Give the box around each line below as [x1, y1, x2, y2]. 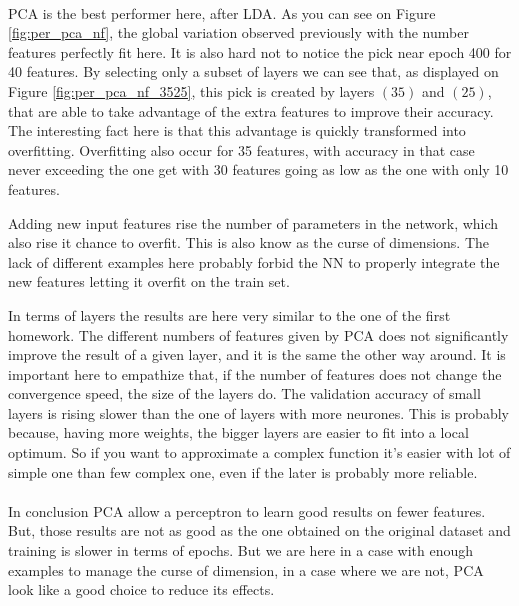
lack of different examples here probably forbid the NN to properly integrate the [8, 251, 500, 272]
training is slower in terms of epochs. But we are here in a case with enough [8, 540, 474, 561]
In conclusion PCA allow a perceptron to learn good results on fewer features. [8, 500, 486, 521]
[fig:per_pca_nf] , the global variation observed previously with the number [8, 22, 469, 43]
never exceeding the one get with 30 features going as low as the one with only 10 [8, 159, 509, 180]
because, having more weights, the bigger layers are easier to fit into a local [8, 422, 469, 443]
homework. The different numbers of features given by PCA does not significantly [8, 324, 509, 345]
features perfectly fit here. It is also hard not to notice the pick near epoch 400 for [8, 41, 512, 62]
